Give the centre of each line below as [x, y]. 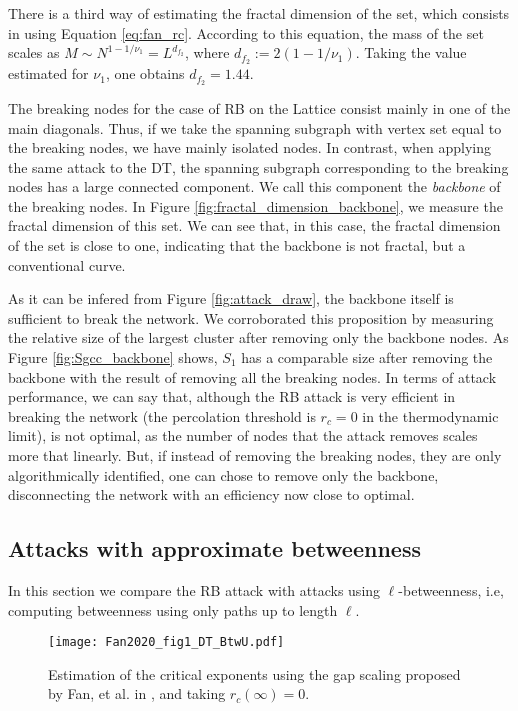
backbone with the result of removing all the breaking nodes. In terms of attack [252, 376]
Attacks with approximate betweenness [214, 548]
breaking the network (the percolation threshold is [162, 415]
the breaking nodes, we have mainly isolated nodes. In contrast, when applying [250, 147]
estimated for [48, 73]
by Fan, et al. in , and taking [137, 693]
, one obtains [145, 73]
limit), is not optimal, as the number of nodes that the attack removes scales [243, 435]
